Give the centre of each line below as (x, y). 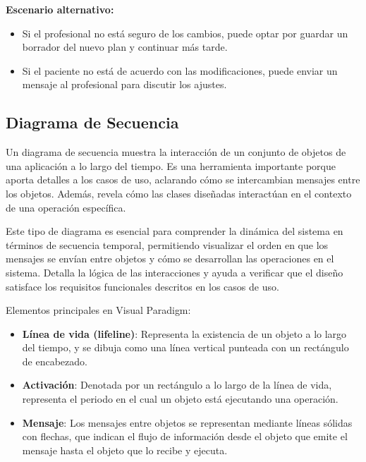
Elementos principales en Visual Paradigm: (98, 310)
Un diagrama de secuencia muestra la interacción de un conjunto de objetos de (176, 152)
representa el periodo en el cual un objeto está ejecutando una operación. (180, 399)
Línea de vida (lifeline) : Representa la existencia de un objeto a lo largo (184, 333)
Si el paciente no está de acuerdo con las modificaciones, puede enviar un (180, 70)
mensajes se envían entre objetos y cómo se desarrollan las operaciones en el (170, 259)
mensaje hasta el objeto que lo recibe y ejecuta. (125, 450)
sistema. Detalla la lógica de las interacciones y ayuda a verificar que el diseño (175, 272)
